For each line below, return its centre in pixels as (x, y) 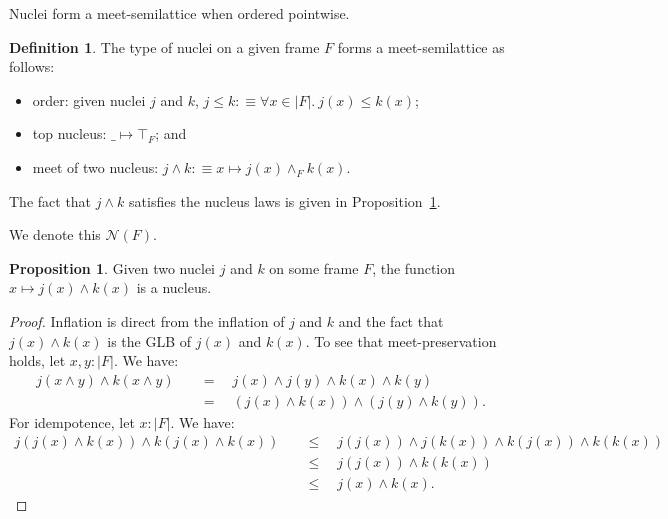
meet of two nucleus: (95, 166)
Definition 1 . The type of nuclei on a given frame (164, 46)
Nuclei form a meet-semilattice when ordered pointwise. (179, 13)
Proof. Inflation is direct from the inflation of (147, 320)
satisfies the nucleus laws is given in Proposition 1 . (285, 200)
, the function (414, 267)
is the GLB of (149, 340)
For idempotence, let (72, 421)
